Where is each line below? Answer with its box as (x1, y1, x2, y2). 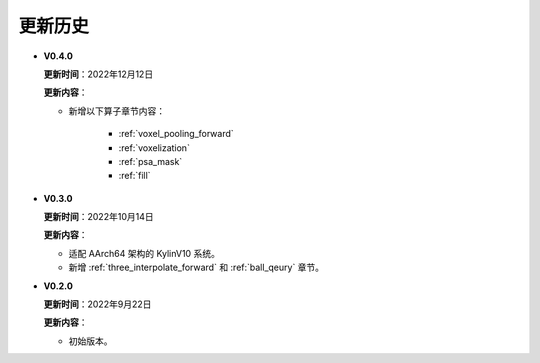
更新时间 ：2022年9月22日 (43, 298, 152, 310)
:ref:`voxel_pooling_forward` (118, 128, 234, 140)
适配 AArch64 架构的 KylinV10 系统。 (68, 247, 220, 259)
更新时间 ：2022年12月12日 (43, 68, 154, 80)
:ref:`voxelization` (118, 141, 190, 154)
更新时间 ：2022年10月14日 (43, 211, 154, 223)
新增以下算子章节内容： (68, 105, 165, 117)
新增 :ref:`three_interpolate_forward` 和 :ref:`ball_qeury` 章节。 (68, 261, 325, 274)
